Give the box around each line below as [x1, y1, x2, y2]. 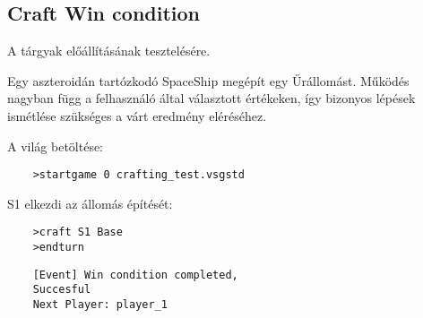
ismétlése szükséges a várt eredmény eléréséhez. [7, 106, 267, 125]
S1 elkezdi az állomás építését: [7, 193, 173, 212]
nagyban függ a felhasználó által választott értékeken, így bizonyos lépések [7, 89, 416, 107]
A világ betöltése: [7, 136, 104, 155]
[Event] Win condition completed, [32, 268, 238, 281]
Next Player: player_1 [32, 298, 168, 312]
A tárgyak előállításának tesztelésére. [7, 41, 211, 60]
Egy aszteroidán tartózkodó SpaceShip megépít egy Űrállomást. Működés [7, 71, 410, 90]
